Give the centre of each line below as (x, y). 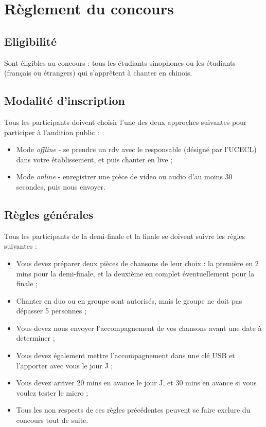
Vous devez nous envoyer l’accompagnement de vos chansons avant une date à (139, 328)
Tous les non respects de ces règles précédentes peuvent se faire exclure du (133, 410)
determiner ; (36, 338)
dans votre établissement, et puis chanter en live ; (94, 159)
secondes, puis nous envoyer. (61, 186)
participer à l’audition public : (52, 132)
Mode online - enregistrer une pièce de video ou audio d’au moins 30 (124, 177)
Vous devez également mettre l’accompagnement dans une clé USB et (126, 355)
